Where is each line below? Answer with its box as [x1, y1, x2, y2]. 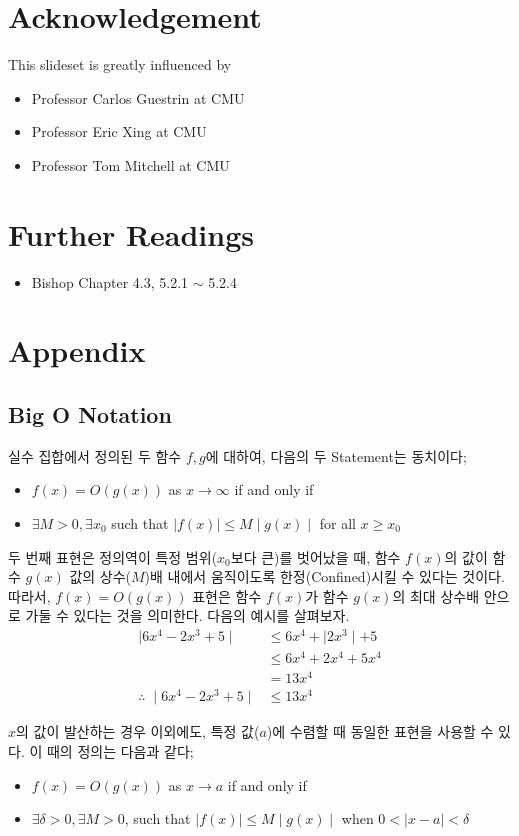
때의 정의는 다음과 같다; [46, 740, 194, 761]
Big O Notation [8, 398, 172, 429]
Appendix [8, 330, 146, 371]
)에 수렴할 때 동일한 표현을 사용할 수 [266, 721, 494, 742]
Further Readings [8, 213, 255, 254]
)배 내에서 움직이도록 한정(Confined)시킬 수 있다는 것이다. [144, 566, 505, 587]
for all [319, 512, 356, 533]
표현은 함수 [192, 585, 262, 606]
